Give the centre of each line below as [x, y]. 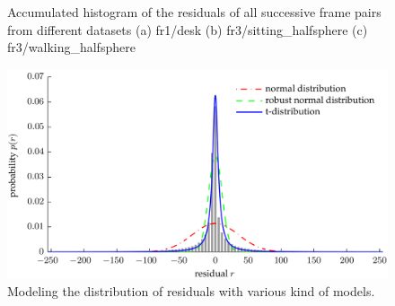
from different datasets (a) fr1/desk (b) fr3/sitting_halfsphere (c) [188, 29]
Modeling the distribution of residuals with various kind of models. [191, 291]
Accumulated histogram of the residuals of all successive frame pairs [194, 12]
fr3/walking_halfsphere [71, 47]
